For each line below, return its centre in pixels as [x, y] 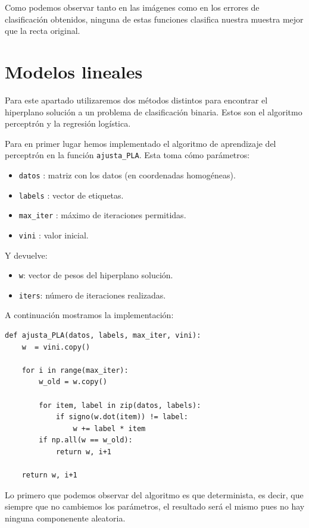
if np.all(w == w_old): [86, 440]
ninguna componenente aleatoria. [65, 518]
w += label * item [109, 428]
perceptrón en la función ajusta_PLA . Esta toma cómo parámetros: [127, 155]
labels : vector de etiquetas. [71, 195]
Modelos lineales [74, 71]
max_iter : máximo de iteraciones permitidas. [102, 215]
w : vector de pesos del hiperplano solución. [96, 275]
